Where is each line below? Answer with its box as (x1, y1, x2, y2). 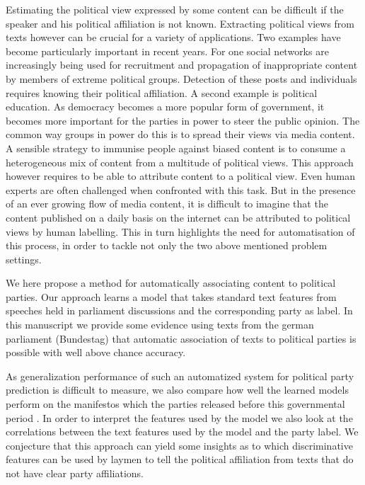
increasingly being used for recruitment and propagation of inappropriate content (6, 57, 358, 72)
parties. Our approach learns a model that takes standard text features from (6, 289, 337, 304)
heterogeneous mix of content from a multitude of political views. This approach (6, 154, 354, 169)
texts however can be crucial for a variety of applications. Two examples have (6, 30, 341, 45)
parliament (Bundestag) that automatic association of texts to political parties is (6, 331, 357, 346)
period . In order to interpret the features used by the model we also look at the (6, 410, 353, 425)
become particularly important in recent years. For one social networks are (6, 43, 329, 58)
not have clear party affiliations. (6, 466, 144, 480)
